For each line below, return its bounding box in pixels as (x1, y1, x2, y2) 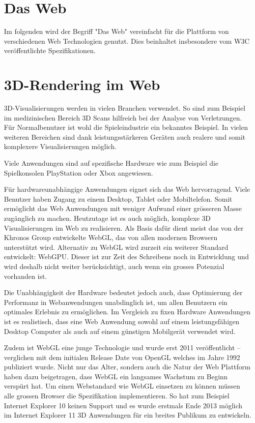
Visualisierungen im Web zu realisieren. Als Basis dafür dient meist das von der (4, 222, 244, 233)
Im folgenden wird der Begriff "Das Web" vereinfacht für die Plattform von (4, 26, 229, 36)
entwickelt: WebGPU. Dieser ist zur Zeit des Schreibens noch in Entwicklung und (4, 251, 249, 262)
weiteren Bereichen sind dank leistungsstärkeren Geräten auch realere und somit (4, 131, 246, 142)
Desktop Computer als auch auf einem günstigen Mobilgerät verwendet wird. (4, 326, 236, 336)
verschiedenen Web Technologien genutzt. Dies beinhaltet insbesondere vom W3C (4, 35, 250, 46)
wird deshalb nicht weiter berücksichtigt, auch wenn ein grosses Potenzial (4, 261, 225, 271)
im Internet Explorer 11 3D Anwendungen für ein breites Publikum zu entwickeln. (4, 410, 252, 420)
